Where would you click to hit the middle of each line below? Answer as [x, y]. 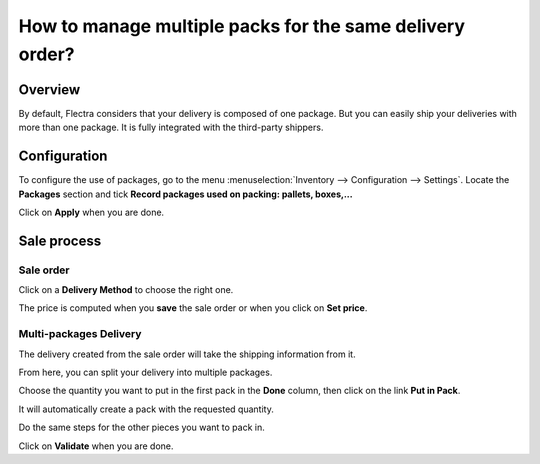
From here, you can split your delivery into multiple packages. [145, 372]
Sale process [60, 240]
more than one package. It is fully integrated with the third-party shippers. [171, 127]
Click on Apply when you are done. [91, 212]
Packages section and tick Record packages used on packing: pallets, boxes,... [186, 194]
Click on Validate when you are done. [96, 446]
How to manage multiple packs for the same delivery [241, 26]
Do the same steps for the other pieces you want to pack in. [141, 427]
